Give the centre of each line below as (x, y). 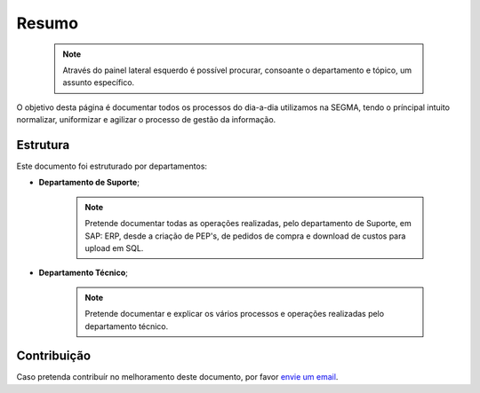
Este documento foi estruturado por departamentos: (112, 166)
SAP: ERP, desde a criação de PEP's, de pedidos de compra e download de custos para (245, 236)
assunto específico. (99, 83)
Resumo (48, 23)
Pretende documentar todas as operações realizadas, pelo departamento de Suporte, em (248, 224)
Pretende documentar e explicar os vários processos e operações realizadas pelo (235, 314)
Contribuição (54, 356)
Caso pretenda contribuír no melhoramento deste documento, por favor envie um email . (177, 377)
